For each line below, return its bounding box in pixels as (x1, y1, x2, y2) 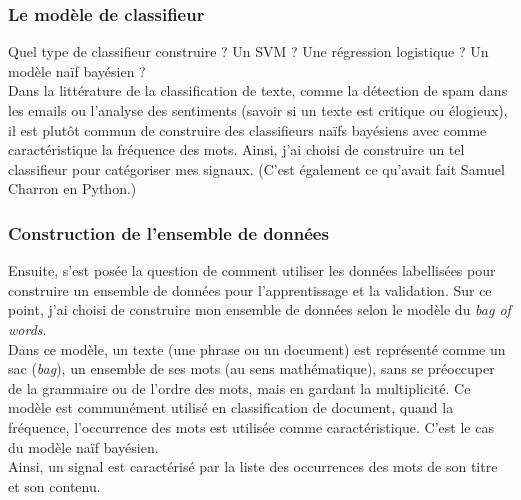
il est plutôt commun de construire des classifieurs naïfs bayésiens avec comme (8, 119, 487, 140)
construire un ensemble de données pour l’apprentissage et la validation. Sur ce (8, 279, 492, 300)
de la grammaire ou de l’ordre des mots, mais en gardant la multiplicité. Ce (8, 377, 471, 398)
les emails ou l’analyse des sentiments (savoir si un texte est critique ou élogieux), (8, 100, 508, 120)
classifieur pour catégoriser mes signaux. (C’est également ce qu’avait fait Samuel (8, 158, 505, 179)
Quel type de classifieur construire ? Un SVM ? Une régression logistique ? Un (8, 41, 489, 62)
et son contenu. (8, 475, 101, 496)
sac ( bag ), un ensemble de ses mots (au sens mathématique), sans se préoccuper (8, 358, 495, 379)
